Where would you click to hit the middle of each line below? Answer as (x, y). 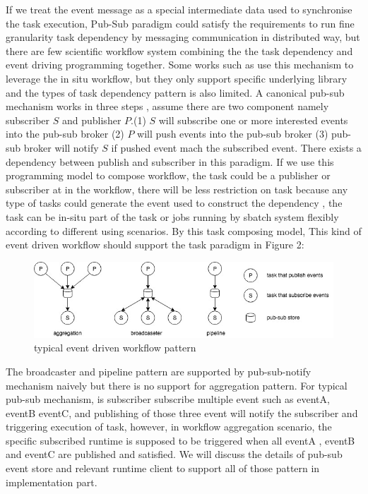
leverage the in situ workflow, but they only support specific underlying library (177, 78)
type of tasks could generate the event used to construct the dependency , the (174, 203)
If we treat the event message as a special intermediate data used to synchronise (179, 9)
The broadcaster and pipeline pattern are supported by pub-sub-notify (159, 371)
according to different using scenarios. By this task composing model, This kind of (184, 230)
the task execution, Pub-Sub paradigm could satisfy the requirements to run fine (180, 23)
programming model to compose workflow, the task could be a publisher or (168, 175)
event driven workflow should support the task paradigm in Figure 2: (155, 245)
